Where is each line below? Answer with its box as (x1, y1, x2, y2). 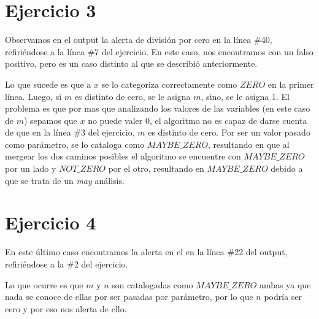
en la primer (267, 77, 314, 90)
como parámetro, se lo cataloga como (5, 137, 145, 150)
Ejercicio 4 (5, 210, 96, 235)
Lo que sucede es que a (5, 77, 91, 90)
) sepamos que (23, 113, 77, 126)
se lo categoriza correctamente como (101, 77, 237, 90)
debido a (271, 162, 303, 175)
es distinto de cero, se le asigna (74, 90, 191, 102)
